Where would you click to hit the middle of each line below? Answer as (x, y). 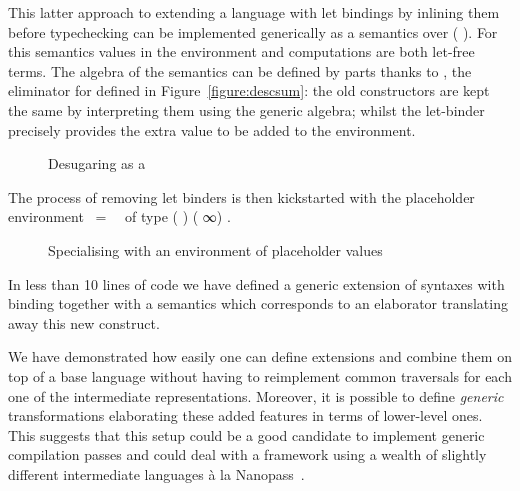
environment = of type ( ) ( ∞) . (119, 216)
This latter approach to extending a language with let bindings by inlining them (254, 12)
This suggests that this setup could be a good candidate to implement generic (246, 434)
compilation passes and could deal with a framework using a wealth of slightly (247, 454)
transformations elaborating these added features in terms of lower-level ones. (245, 415)
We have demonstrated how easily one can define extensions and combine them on (260, 356)
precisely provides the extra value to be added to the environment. (212, 129)
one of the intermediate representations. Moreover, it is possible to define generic (256, 395)
